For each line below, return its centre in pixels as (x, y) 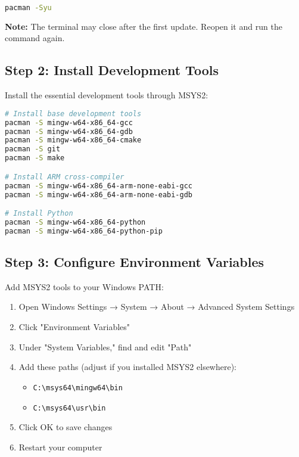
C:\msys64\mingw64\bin (78, 388)
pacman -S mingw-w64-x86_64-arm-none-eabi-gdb (99, 195)
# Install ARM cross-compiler (65, 177)
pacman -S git (33, 149)
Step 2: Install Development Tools (112, 70)
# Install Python (39, 214)
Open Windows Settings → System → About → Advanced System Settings (157, 307)
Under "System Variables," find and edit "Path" (105, 346)
